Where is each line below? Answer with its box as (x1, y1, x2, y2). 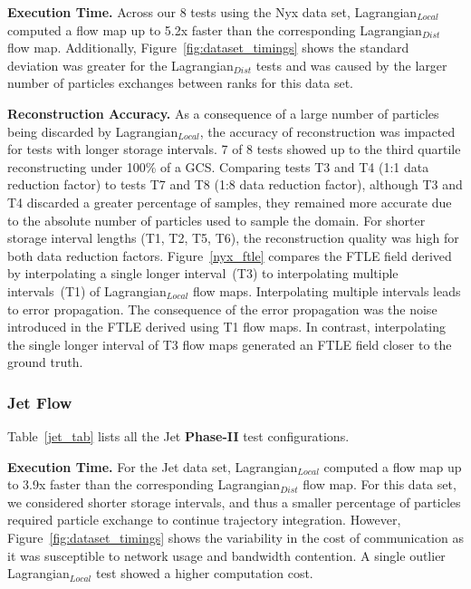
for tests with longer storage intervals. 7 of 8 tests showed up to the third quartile (7, 140, 461, 159)
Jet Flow (7, 391, 72, 413)
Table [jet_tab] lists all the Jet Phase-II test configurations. (7, 427, 350, 446)
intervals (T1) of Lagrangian (7, 281, 167, 300)
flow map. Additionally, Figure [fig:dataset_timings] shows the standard (7, 38, 409, 57)
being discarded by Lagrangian (7, 121, 178, 140)
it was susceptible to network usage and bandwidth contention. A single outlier (7, 546, 446, 565)
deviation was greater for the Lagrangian (7, 55, 234, 74)
